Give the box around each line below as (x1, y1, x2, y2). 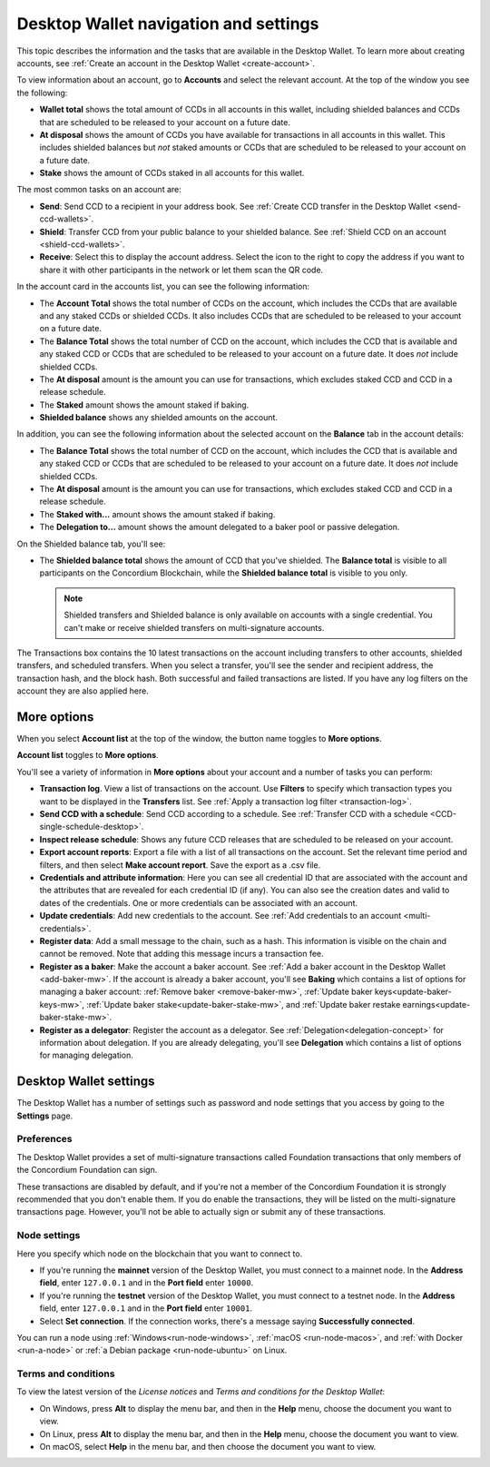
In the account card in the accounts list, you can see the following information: (16, 281, 310, 292)
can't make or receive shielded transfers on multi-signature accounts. (64, 622, 325, 633)
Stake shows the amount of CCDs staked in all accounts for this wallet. (39, 168, 305, 179)
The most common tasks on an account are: (16, 184, 181, 195)
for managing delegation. (39, 1049, 133, 1061)
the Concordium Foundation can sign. (16, 1165, 158, 1176)
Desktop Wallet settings (16, 1074, 155, 1089)
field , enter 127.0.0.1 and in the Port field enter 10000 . (39, 1277, 254, 1288)
